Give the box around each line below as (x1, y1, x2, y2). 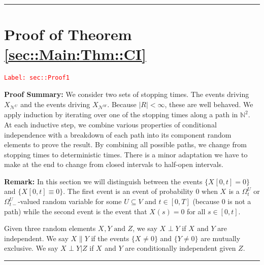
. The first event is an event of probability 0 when (63, 186, 218, 196)
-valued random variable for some (18, 196, 122, 207)
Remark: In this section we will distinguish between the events (4, 176, 203, 186)
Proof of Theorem (4, 24, 132, 45)
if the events (91, 233, 129, 243)
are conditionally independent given (125, 243, 236, 253)
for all (187, 206, 206, 216)
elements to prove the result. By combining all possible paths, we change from (4, 139, 247, 150)
